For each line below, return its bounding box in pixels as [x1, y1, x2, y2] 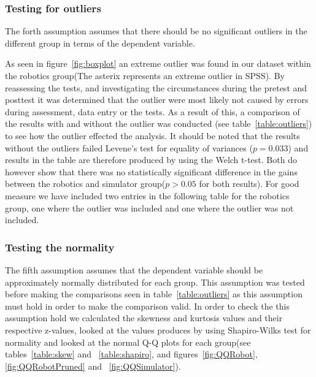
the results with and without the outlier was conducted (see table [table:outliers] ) [5, 117, 312, 130]
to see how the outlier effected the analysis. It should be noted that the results [5, 129, 300, 142]
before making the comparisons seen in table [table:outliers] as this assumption [5, 288, 303, 300]
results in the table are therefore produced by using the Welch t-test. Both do [5, 153, 297, 166]
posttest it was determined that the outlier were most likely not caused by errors [5, 93, 309, 106]
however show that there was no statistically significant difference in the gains [5, 165, 298, 178]
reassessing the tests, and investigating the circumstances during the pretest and [5, 81, 307, 94]
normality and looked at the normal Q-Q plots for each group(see [5, 335, 251, 348]
